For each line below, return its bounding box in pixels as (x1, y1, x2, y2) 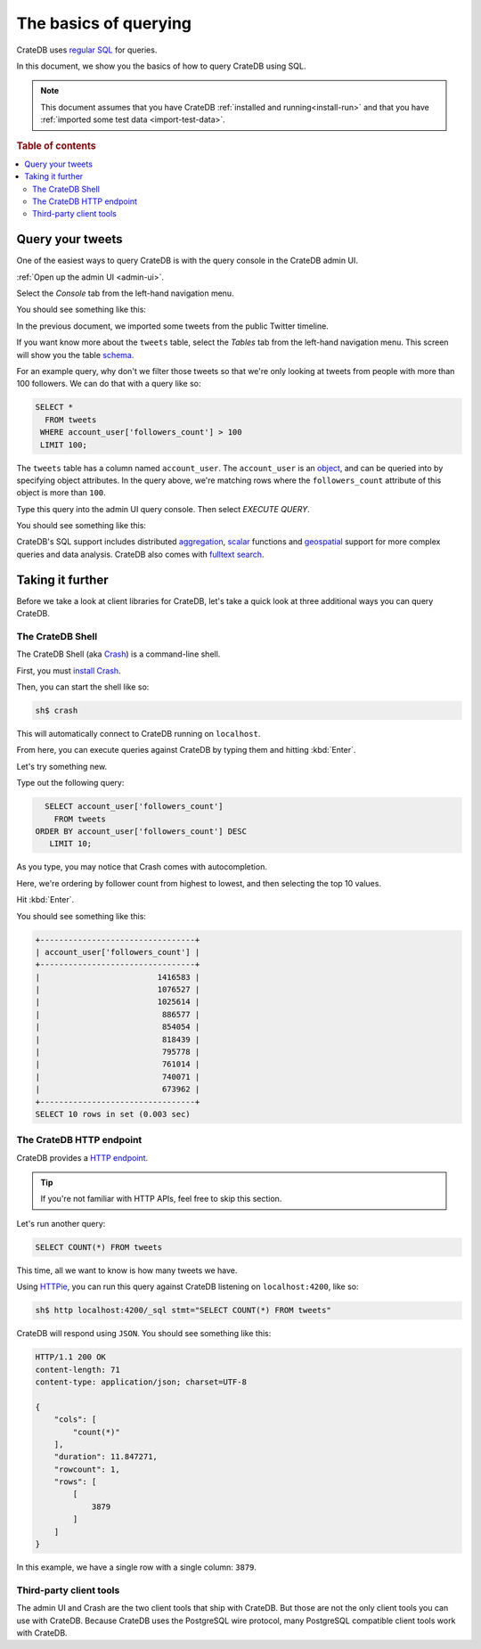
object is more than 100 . (16, 487, 106, 498)
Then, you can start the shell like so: (16, 682, 150, 692)
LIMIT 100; (40, 439, 88, 450)
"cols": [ (53, 1415, 97, 1425)
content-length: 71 (35, 1364, 120, 1375)
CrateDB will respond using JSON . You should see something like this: (16, 1328, 272, 1339)
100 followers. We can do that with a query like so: (16, 379, 201, 389)
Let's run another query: (16, 1218, 106, 1229)
